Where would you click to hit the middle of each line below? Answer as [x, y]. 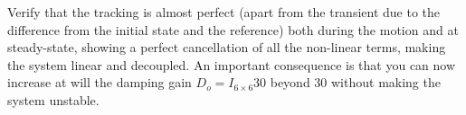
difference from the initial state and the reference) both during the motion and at [233, 29]
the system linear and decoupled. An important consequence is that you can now [232, 64]
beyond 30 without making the [355, 82]
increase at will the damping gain [100, 82]
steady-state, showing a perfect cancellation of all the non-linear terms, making [227, 47]
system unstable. [53, 99]
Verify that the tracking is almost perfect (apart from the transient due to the [224, 12]
